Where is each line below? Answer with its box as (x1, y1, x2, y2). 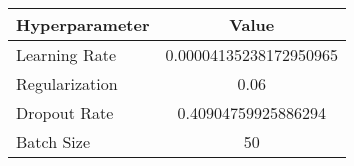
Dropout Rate (16, 101, 114, 124)
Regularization (16, 72, 118, 95)
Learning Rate (16, 43, 117, 66)
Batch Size (16, 130, 90, 153)
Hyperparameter (16, 13, 150, 36)
